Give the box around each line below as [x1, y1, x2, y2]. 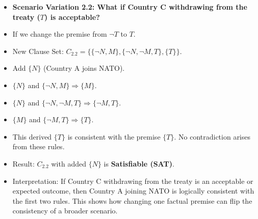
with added [51, 158, 86, 169]
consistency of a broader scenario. [12, 205, 118, 216]
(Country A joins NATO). [43, 63, 125, 73]
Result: [12, 158, 35, 169]
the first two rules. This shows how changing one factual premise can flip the [12, 195, 252, 206]
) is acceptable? [44, 11, 100, 22]
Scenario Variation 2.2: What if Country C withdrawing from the [12, 2, 247, 12]
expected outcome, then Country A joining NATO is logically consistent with [12, 185, 254, 196]
